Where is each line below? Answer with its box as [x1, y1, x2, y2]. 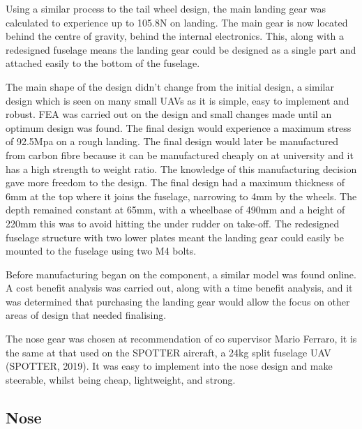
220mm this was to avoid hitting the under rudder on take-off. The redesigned [6, 216, 340, 230]
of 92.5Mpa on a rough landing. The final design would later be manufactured [6, 134, 339, 149]
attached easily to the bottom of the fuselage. [6, 56, 200, 70]
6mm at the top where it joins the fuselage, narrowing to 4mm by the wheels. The [6, 188, 357, 203]
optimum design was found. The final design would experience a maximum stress [6, 120, 352, 135]
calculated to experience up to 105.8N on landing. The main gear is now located [6, 15, 348, 29]
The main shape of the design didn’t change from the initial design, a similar [6, 79, 334, 93]
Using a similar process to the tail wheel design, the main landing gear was [6, 1, 326, 15]
